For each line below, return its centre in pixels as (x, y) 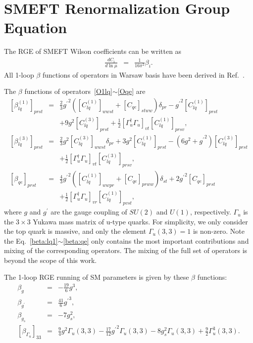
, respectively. (210, 212)
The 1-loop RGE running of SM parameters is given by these (97, 277)
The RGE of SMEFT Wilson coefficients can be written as (93, 51)
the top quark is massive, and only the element (75, 231)
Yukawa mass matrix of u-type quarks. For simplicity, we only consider (140, 221)
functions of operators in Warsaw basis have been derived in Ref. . (143, 74)
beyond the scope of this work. (51, 260)
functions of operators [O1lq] (68, 91)
